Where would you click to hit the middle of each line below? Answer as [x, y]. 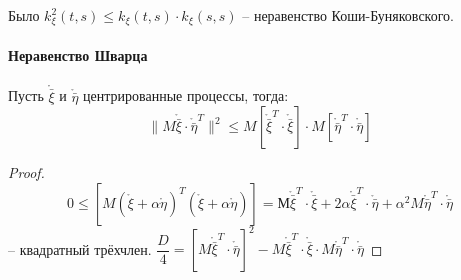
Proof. [26, 172]
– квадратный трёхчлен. [80, 248]
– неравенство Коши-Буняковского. [348, 15]
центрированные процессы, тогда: [186, 95]
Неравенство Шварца [78, 55]
